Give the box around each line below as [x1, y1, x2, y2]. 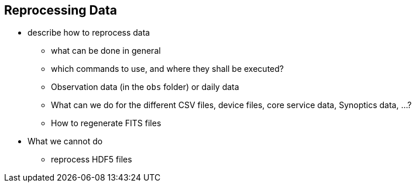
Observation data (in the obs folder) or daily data [51, 82, 239, 92]
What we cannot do [27, 136, 103, 147]
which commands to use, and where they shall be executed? [51, 64, 284, 74]
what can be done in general [51, 46, 161, 56]
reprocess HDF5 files [51, 154, 132, 165]
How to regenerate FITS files [51, 118, 161, 129]
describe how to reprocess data [27, 27, 150, 38]
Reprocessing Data [4, 3, 117, 18]
